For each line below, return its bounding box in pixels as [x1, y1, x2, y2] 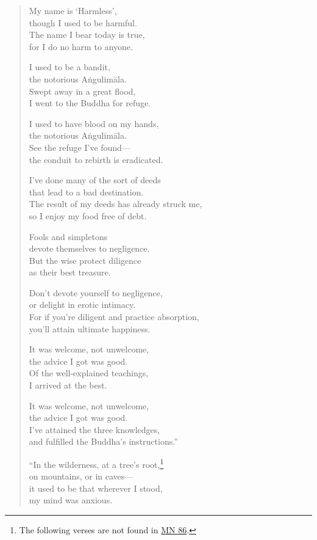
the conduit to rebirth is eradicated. [29, 153, 163, 166]
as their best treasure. [29, 266, 111, 279]
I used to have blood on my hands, [29, 117, 159, 130]
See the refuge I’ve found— [29, 140, 130, 153]
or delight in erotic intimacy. [29, 298, 136, 311]
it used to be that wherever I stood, [29, 481, 163, 494]
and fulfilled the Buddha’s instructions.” [29, 435, 178, 448]
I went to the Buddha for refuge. [29, 97, 151, 109]
